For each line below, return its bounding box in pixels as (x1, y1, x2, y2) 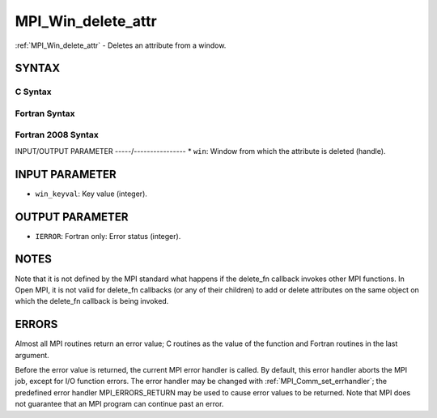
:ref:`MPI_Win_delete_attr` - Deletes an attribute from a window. (15, 41, 227, 50)
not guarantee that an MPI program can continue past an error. (15, 399, 224, 409)
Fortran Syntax (15, 108, 75, 119)
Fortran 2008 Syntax (15, 130, 99, 141)
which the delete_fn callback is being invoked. (15, 296, 169, 306)
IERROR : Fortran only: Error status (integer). (35, 231, 181, 241)
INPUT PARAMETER (15, 167, 117, 181)
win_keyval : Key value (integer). (35, 189, 147, 198)
